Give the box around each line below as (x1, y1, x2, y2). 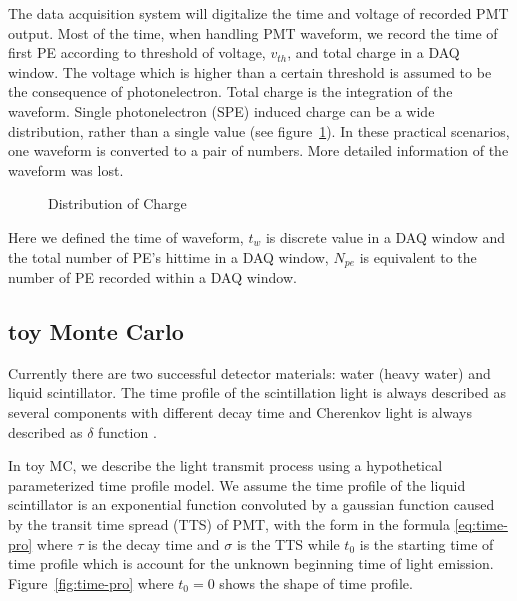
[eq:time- (454, 513, 508, 534)
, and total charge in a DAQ (287, 42, 460, 63)
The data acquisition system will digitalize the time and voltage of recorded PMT (8, 3, 509, 23)
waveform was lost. (8, 159, 124, 180)
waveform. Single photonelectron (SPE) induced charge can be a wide (8, 100, 435, 121)
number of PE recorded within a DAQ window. (8, 266, 297, 287)
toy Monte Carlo (8, 315, 184, 346)
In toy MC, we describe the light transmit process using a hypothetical (8, 455, 443, 476)
